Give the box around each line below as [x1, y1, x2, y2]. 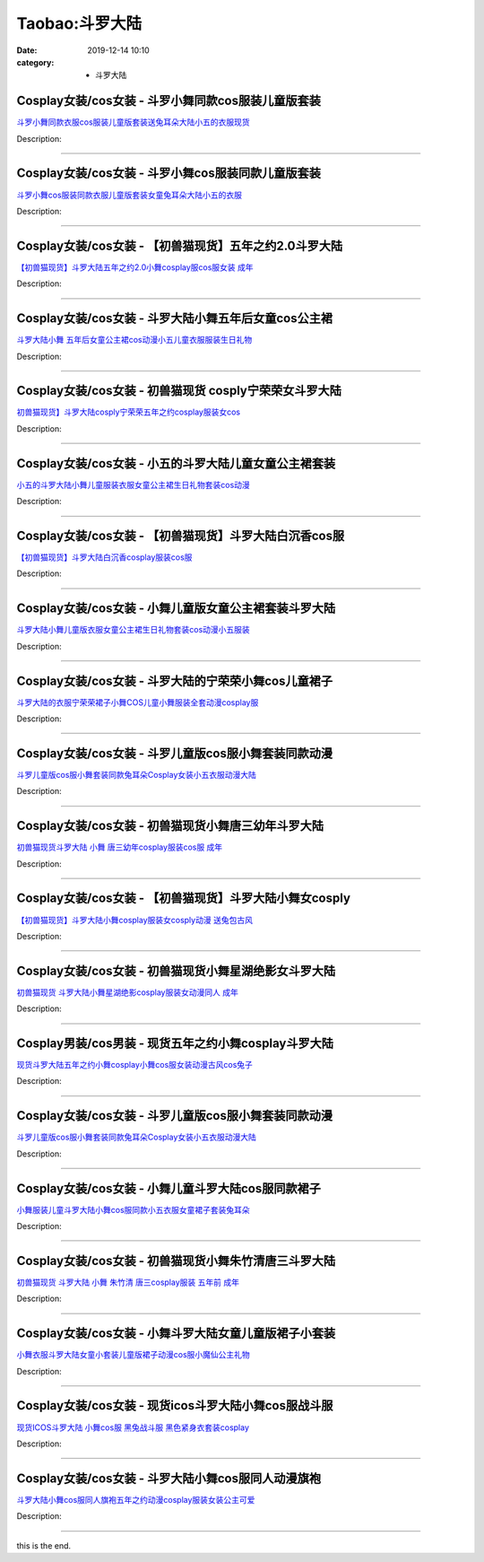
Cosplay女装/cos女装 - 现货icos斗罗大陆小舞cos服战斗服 [16, 1398, 333, 1413]
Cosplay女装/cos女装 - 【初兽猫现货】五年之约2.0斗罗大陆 [16, 238, 343, 253]
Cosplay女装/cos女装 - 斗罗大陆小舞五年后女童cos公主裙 [16, 310, 333, 327]
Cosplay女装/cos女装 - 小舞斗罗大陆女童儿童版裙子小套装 [16, 1326, 336, 1341]
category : [16, 57, 55, 67]
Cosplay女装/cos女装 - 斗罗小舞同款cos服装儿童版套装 [16, 93, 322, 109]
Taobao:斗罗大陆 [16, 13, 143, 33]
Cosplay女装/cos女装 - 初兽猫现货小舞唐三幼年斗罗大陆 [16, 818, 324, 833]
